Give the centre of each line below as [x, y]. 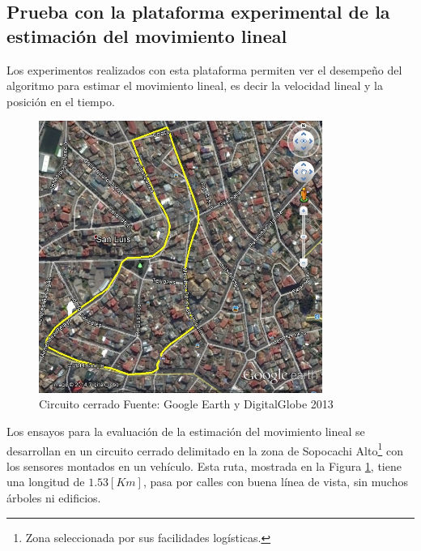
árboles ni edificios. [54, 497]
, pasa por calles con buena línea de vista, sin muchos [275, 482]
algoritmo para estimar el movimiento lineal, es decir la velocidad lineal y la [195, 85]
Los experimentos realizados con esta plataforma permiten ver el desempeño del [204, 69]
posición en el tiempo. [61, 101]
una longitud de [46, 482]
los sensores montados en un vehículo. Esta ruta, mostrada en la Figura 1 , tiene [204, 466]
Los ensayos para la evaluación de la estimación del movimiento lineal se [186, 431]
